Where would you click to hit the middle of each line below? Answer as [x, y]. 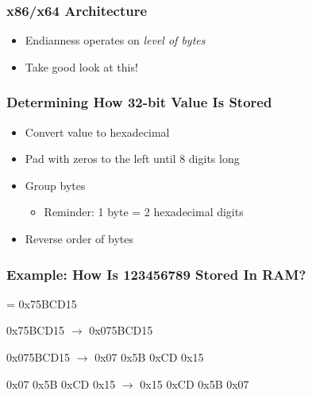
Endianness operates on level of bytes [115, 40]
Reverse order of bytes [79, 238]
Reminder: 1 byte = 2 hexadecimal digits [144, 212]
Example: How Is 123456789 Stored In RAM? [156, 274]
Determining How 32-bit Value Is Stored [139, 102]
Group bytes [55, 185]
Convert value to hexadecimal [97, 132]
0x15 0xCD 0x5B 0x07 [195, 383]
